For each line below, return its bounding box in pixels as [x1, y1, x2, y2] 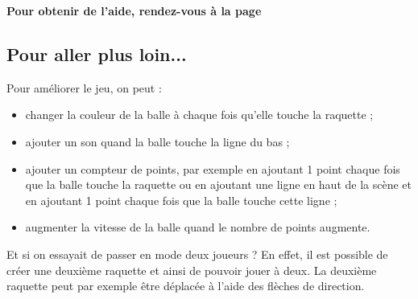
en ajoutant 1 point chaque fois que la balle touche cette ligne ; [25, 191, 337, 208]
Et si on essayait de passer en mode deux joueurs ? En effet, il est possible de [6, 245, 388, 262]
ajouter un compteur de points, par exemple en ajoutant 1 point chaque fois [25, 160, 400, 177]
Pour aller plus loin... [6, 41, 187, 66]
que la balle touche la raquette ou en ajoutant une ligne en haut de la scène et [25, 176, 412, 193]
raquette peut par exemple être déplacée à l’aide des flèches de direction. [6, 277, 365, 294]
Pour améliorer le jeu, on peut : [6, 79, 162, 96]
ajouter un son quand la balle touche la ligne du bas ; [25, 133, 290, 149]
